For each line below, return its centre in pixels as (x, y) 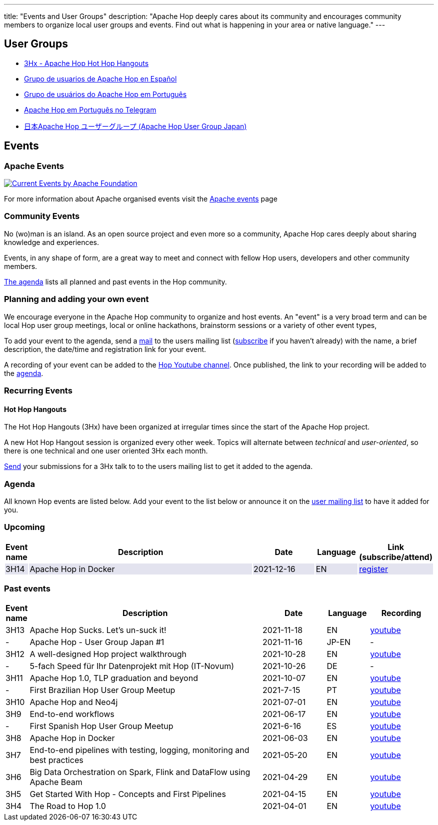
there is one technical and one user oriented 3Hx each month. (106, 451)
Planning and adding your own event (76, 299)
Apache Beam (56, 782)
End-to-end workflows (72, 714)
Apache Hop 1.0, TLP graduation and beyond (114, 678)
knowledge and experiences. (52, 242)
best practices (56, 760)
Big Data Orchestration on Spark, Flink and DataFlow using (140, 772)
